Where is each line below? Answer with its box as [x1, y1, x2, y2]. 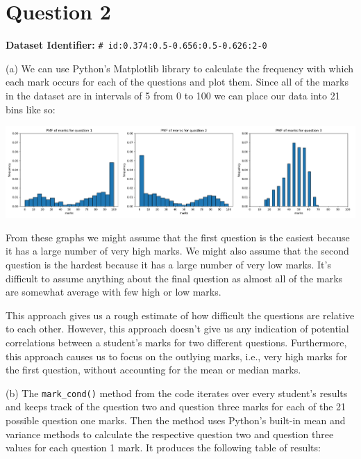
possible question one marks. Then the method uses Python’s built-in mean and [6, 412, 346, 427]
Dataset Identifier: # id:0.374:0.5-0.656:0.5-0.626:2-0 [6, 38, 267, 52]
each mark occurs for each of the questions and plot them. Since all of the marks [6, 74, 349, 89]
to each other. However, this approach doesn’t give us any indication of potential [6, 321, 349, 336]
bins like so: [6, 102, 56, 116]
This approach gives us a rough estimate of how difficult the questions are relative [6, 307, 355, 322]
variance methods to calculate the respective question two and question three [6, 426, 334, 441]
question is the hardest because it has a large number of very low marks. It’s [6, 257, 331, 271]
